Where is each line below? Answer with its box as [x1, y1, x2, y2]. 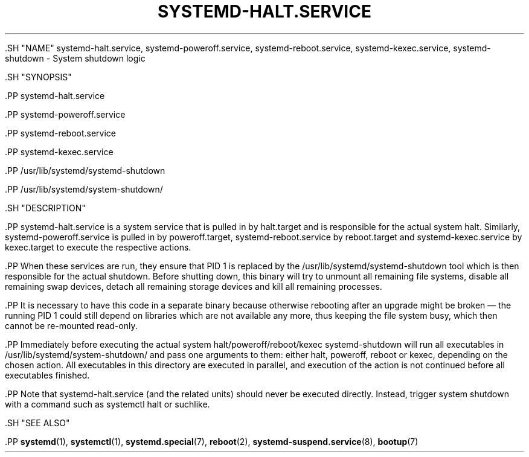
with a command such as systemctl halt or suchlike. [5, 398, 210, 409]
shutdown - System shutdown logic [5, 53, 146, 63]
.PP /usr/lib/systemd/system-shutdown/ [5, 184, 163, 194]
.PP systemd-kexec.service [5, 146, 114, 157]
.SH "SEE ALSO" [5, 417, 70, 428]
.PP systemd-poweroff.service [5, 109, 126, 120]
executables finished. [5, 369, 90, 380]
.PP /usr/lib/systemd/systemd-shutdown [5, 165, 165, 176]
